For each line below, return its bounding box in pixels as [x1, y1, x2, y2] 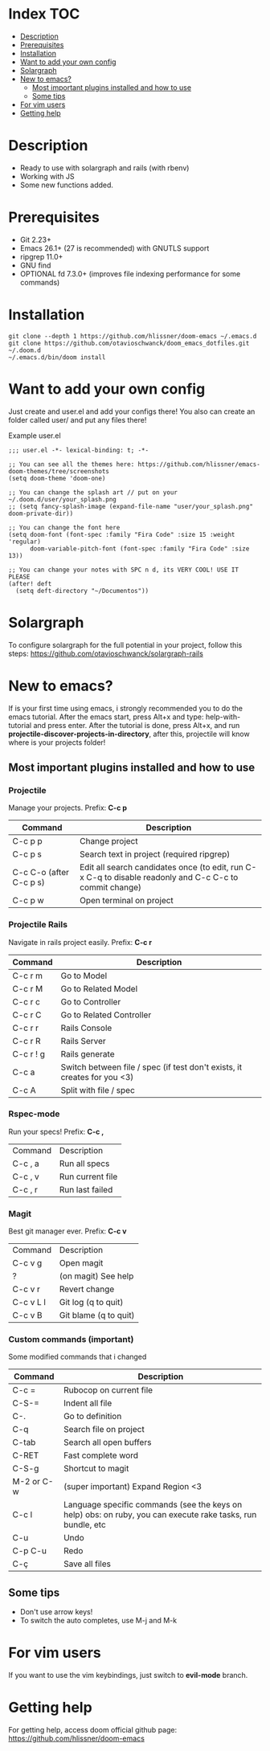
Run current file [59, 1171, 118, 1182]
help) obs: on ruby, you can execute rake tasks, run [63, 1509, 257, 1520]
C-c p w [12, 895, 44, 906]
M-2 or [12, 1476, 41, 1487]
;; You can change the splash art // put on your [8, 488, 178, 497]
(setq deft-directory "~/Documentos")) [15, 587, 149, 595]
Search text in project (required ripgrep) [79, 849, 231, 860]
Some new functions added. [19, 180, 114, 190]
